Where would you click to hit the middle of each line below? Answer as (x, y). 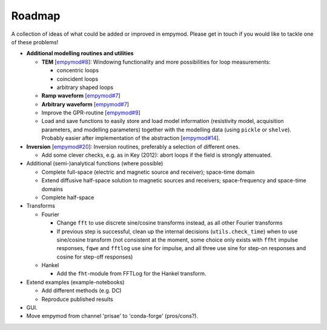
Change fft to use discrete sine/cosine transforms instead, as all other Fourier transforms (170, 223)
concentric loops (78, 70)
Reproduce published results (77, 299)
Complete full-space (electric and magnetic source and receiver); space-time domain (148, 172)
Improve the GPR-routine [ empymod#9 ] (91, 113)
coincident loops (78, 79)
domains (52, 189)
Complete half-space (68, 197)
